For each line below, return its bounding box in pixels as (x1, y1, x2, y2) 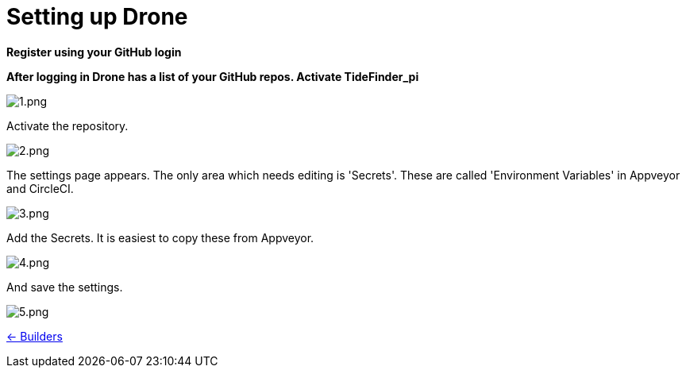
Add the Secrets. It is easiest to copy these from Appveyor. (6, 230, 314, 245)
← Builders (6, 329, 63, 343)
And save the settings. (6, 280, 123, 294)
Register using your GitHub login (6, 44, 182, 59)
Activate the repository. (6, 118, 129, 133)
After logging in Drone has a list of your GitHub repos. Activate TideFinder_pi (6, 69, 419, 83)
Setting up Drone (6, 3, 188, 30)
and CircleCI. (6, 181, 74, 195)
